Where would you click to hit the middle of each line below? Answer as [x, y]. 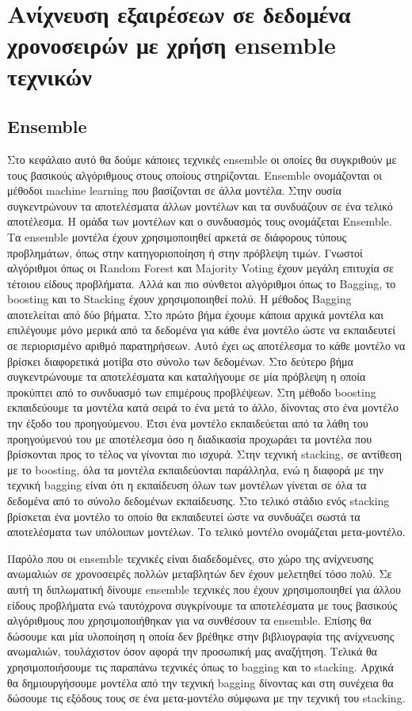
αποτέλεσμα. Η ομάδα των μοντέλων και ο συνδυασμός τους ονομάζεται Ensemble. [200, 221]
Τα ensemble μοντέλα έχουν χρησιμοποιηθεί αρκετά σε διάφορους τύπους [177, 236]
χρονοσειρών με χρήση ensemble [172, 45]
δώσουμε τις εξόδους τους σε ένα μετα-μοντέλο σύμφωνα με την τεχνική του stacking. [206, 698]
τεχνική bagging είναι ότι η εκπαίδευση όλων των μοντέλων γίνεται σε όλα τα [187, 485]
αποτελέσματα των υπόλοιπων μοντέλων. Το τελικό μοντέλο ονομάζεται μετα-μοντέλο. [206, 532]
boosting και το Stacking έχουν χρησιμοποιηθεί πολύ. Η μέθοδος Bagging [179, 299]
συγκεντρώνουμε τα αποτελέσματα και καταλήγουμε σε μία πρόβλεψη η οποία [187, 376]
